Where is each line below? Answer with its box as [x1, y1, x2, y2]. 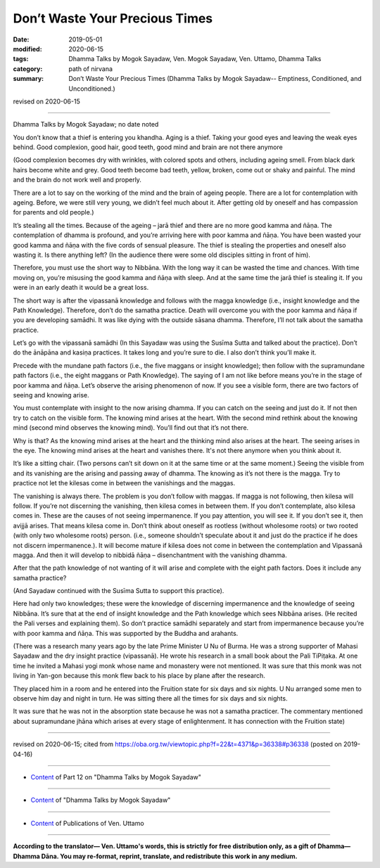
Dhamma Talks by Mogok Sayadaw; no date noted [13, 120, 159, 129]
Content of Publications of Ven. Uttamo [30, 819, 144, 827]
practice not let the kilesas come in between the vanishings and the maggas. [13, 479, 236, 487]
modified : [13, 44, 42, 53]
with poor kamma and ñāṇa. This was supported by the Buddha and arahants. [13, 629, 239, 637]
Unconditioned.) [68, 84, 115, 93]
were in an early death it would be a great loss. [13, 283, 149, 292]
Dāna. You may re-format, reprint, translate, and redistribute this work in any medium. [41, 852, 298, 860]
